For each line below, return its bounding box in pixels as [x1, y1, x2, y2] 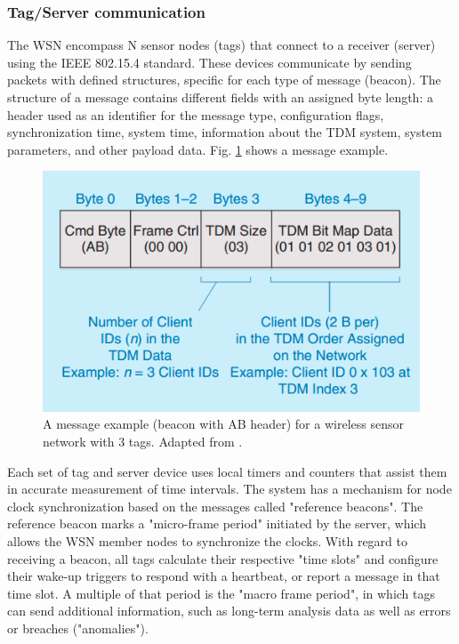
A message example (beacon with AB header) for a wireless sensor [43, 415, 404, 433]
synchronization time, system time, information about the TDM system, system [7, 123, 442, 141]
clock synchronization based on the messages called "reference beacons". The [7, 496, 423, 515]
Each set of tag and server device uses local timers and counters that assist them [7, 462, 447, 480]
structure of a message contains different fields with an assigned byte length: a [7, 88, 433, 106]
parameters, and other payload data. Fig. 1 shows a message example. [7, 140, 389, 158]
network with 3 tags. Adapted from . [43, 432, 243, 450]
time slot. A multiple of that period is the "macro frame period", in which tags [7, 584, 436, 602]
